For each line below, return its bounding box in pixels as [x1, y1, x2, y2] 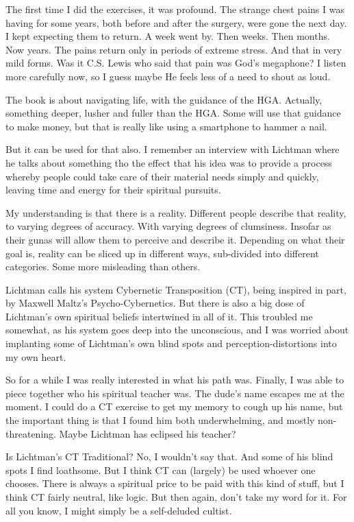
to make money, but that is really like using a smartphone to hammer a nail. [5, 119, 327, 133]
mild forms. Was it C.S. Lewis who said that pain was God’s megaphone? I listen [5, 56, 346, 70]
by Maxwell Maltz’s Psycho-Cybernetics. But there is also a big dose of [5, 296, 305, 310]
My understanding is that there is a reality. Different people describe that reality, [5, 205, 346, 220]
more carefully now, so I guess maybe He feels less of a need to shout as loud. [5, 69, 331, 83]
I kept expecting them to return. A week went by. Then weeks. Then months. [5, 29, 330, 43]
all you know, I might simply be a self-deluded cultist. [5, 503, 232, 517]
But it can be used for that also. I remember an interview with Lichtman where [5, 142, 340, 156]
